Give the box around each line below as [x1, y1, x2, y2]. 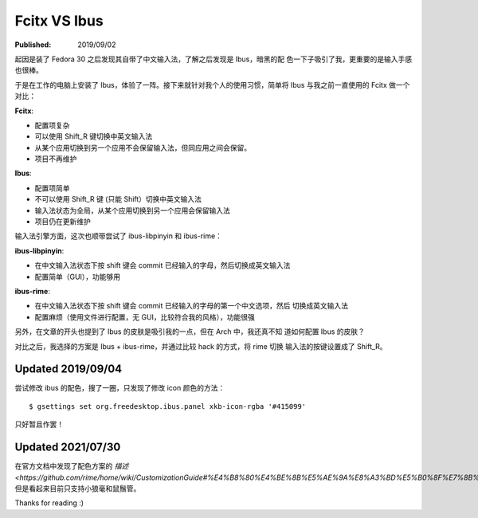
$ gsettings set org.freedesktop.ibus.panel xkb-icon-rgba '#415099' [29, 402, 307, 410]
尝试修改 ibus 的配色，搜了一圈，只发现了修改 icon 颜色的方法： [14, 383, 225, 393]
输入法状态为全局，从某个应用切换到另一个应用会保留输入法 [34, 206, 230, 215]
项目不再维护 [34, 154, 77, 163]
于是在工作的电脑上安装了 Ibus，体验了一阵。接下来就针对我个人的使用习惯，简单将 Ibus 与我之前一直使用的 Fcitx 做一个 [14, 80, 410, 89]
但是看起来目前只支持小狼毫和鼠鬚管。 [14, 483, 141, 493]
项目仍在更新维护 [34, 217, 91, 226]
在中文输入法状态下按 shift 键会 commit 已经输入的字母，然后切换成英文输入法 [34, 261, 291, 270]
